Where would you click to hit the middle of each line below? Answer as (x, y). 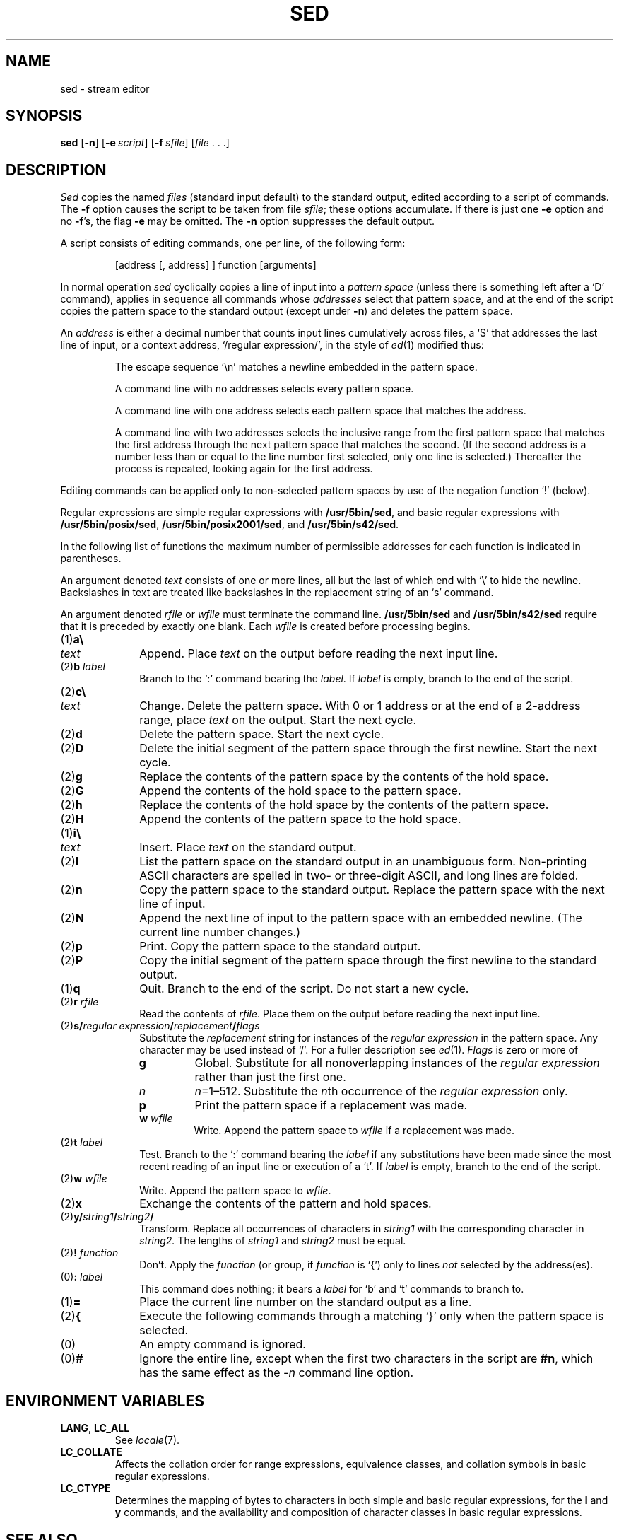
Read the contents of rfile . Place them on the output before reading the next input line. (340, 1014)
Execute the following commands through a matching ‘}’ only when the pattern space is (372, 1316)
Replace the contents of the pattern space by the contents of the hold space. (344, 777)
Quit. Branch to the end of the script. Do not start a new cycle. (304, 989)
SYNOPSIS (44, 116)
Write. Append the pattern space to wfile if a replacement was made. (354, 1131)
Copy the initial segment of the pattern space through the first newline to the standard (368, 961)
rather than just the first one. (270, 1077)
